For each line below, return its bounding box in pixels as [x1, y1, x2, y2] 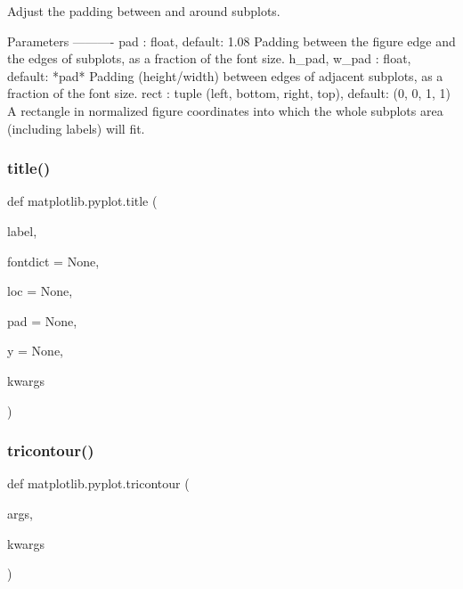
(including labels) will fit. [7, 119, 145, 137]
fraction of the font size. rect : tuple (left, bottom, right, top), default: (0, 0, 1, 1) [7, 84, 451, 102]
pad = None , [7, 311, 77, 330]
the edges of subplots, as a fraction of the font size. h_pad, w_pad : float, [7, 49, 411, 68]
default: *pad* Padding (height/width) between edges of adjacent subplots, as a [7, 66, 443, 85]
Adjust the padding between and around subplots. [7, 2, 280, 20]
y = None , [7, 341, 64, 360]
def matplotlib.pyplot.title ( [7, 192, 158, 210]
